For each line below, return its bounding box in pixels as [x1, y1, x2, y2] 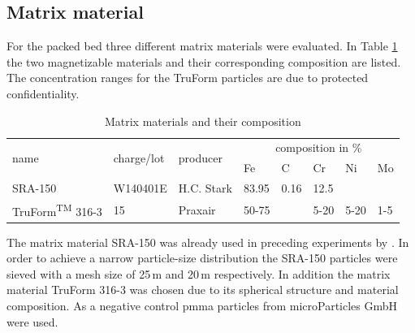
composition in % [275, 139, 362, 156]
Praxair [178, 201, 216, 218]
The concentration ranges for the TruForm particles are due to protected [6, 69, 369, 86]
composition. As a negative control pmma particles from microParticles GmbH [6, 297, 398, 314]
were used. [6, 313, 58, 330]
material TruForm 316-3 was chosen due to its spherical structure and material [6, 281, 399, 298]
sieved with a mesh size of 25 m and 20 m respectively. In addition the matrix [6, 265, 391, 282]
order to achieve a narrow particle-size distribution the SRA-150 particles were [6, 249, 398, 266]
